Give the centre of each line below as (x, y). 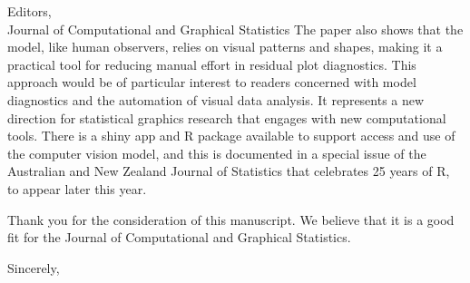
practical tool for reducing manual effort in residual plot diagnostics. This (212, 64)
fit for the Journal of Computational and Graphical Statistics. (179, 237)
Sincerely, (34, 267)
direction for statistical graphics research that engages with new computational (227, 117)
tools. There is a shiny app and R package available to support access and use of (231, 136)
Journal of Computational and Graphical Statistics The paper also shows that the (235, 29)
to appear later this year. (77, 188)
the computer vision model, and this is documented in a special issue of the (217, 153)
